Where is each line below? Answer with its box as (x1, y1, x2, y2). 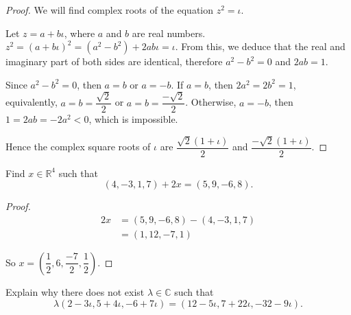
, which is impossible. (88, 112, 178, 126)
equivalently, (5, 95, 58, 109)
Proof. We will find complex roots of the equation (5, 3, 214, 16)
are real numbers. (132, 25, 206, 40)
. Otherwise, (185, 95, 237, 109)
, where (64, 25, 95, 40)
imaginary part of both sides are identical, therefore (5, 54, 223, 69)
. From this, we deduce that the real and (175, 39, 346, 54)
